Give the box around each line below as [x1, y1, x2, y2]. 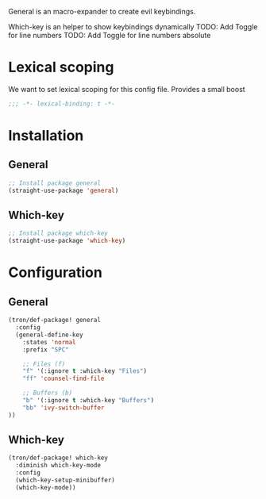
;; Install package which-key [8, 229, 109, 237]
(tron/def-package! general [8, 317, 102, 324]
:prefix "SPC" [22, 345, 69, 354]
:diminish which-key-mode [15, 462, 102, 470]
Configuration [8, 263, 103, 282]
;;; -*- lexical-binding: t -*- [8, 99, 115, 108]
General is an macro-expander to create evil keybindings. [8, 7, 196, 16]
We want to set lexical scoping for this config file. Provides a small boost [8, 84, 245, 94]
